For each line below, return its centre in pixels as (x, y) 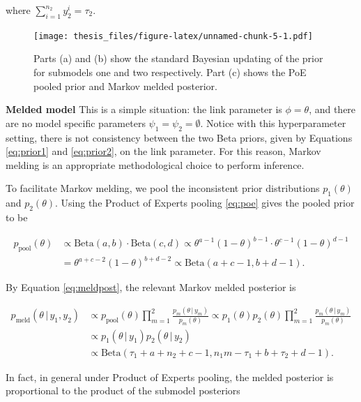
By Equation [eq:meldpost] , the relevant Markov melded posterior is (151, 287)
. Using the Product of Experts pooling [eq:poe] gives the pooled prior (205, 203)
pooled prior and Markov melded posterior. (125, 85)
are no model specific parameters (76, 122)
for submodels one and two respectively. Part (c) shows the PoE (170, 72)
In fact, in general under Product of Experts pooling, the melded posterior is (170, 377)
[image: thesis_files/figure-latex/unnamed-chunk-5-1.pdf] (173, 36)
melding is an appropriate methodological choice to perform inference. (155, 164)
